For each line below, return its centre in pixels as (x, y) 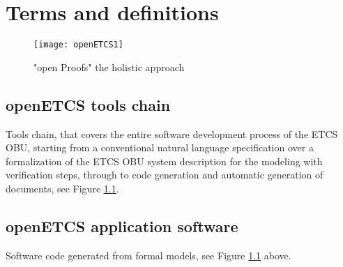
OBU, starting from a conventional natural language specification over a (160, 147)
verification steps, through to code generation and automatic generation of (165, 175)
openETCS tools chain (88, 104)
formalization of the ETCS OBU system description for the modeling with (164, 161)
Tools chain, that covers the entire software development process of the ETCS (172, 133)
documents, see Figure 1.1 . (62, 188)
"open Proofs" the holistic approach (109, 67)
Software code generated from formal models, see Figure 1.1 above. (148, 255)
